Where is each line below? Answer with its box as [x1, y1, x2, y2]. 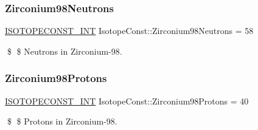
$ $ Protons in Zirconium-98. [7, 115, 117, 128]
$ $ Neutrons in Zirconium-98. [7, 44, 122, 57]
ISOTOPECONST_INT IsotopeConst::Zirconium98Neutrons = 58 [5, 24, 254, 37]
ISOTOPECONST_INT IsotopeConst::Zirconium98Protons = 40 [5, 94, 249, 107]
